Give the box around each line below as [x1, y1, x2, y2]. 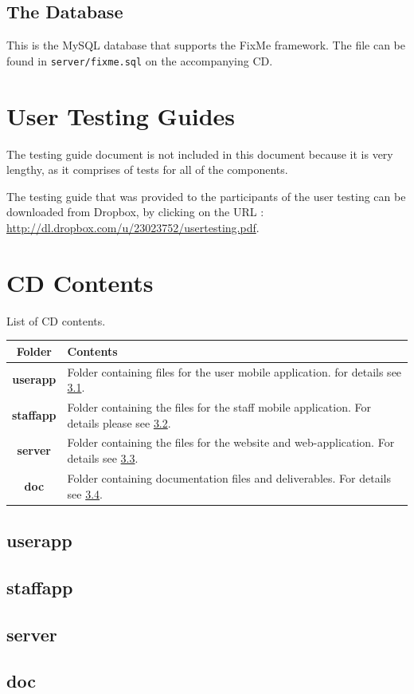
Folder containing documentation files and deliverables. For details [67, 469, 391, 486]
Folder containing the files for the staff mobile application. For [67, 399, 371, 416]
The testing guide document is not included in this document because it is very [6, 145, 393, 162]
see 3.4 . [67, 485, 103, 502]
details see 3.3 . [67, 450, 139, 467]
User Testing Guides [6, 99, 236, 132]
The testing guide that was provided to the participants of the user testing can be [6, 187, 406, 204]
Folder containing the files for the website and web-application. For [67, 434, 395, 451]
